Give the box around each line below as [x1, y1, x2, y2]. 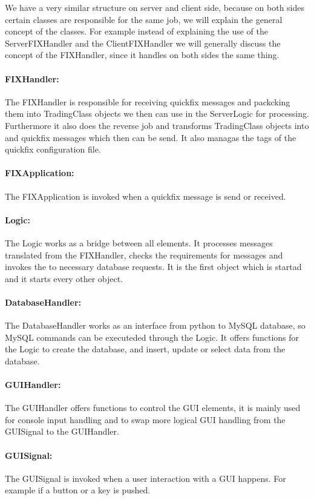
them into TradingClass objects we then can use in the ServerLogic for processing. [5, 107, 309, 120]
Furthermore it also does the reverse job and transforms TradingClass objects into [5, 119, 309, 131]
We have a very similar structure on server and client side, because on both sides [5, 1, 305, 13]
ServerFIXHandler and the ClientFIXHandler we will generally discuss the [5, 36, 281, 49]
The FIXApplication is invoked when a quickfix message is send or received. [5, 189, 286, 202]
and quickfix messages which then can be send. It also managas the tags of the [5, 131, 296, 143]
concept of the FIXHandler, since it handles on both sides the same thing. [5, 48, 280, 61]
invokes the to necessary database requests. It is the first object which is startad [5, 260, 302, 273]
